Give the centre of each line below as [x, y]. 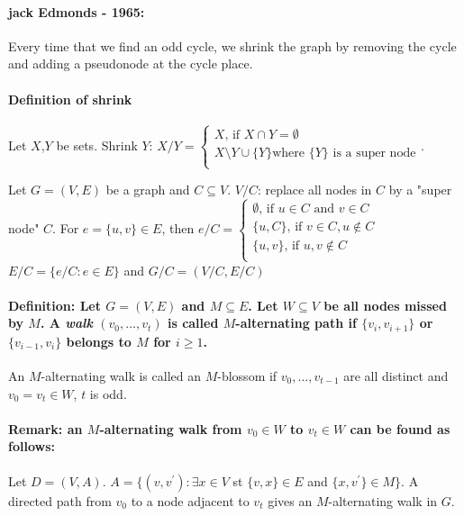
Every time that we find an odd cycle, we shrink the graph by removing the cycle [232, 45]
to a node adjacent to [190, 500]
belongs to [99, 341]
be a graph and [148, 190]
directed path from [60, 500]
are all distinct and [396, 376]
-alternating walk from [171, 428]
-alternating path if [296, 323]
